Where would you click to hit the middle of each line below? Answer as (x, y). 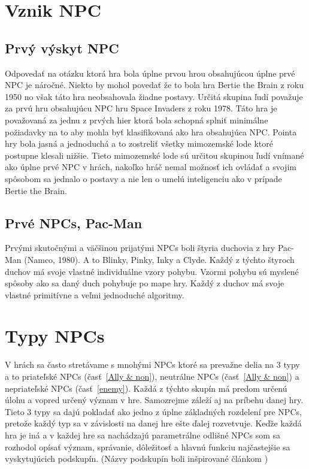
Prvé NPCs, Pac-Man (74, 223)
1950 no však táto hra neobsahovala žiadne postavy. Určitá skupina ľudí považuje (154, 96)
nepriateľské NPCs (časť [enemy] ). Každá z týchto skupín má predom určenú (146, 388)
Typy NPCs (55, 336)
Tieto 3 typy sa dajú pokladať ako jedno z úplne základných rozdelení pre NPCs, (153, 411)
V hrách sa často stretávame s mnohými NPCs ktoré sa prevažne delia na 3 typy (152, 364)
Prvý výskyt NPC (62, 48)
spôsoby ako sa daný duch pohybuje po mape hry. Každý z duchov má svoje (145, 283)
